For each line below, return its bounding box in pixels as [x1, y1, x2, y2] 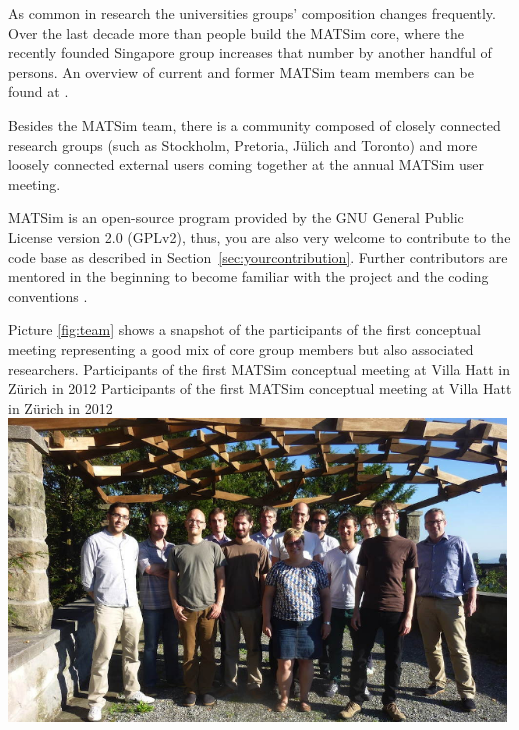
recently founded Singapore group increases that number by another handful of [8, 42, 492, 63]
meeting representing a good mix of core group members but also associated [8, 338, 474, 359]
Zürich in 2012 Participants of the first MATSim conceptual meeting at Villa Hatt [8, 378, 512, 399]
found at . [8, 81, 69, 102]
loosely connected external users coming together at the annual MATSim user [8, 154, 485, 175]
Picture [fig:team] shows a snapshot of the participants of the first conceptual [8, 319, 481, 340]
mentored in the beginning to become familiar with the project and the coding [8, 266, 489, 287]
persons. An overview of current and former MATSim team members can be [8, 61, 474, 82]
